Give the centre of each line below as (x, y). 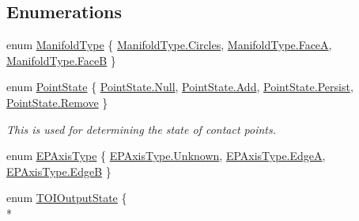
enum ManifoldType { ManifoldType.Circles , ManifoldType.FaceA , (169, 45)
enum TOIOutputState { (67, 198)
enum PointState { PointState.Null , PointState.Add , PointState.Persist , (180, 87)
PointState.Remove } (57, 102)
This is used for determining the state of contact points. (142, 129)
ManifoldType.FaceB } (61, 60)
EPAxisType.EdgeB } (59, 171)
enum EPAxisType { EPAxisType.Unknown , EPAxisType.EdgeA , (166, 156)
